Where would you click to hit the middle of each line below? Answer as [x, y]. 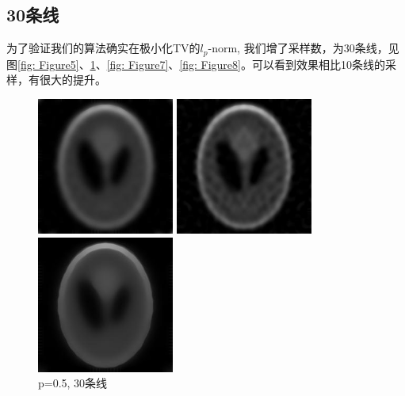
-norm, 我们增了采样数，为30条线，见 [304, 48]
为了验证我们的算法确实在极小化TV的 [103, 48]
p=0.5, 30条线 [73, 383]
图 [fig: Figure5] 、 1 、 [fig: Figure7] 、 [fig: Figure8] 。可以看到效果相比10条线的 [196, 64]
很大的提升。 [73, 80]
